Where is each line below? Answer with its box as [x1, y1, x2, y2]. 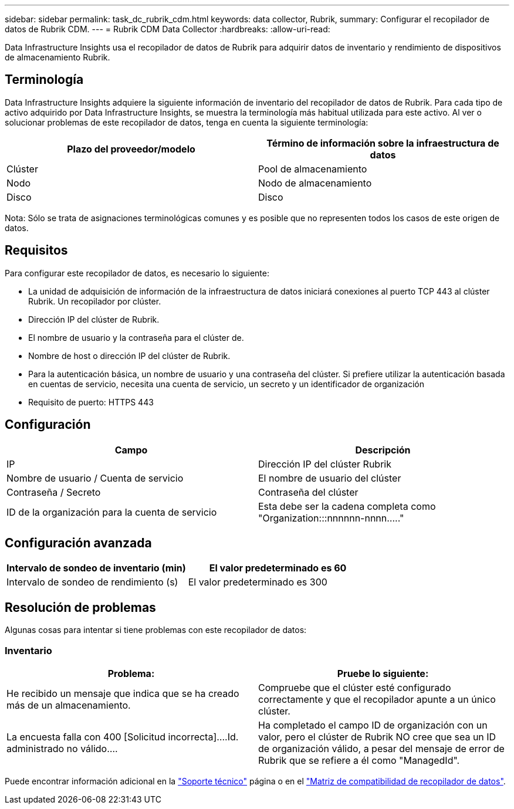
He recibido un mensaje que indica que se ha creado [6, 687, 239, 699]
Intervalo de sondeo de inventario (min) [6, 562, 186, 574]
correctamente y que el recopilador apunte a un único [258, 693, 496, 705]
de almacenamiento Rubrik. [5, 52, 110, 62]
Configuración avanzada [5, 535, 152, 550]
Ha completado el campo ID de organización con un [258, 719, 488, 731]
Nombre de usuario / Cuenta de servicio [6, 472, 184, 484]
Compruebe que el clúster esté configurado [258, 681, 451, 693]
